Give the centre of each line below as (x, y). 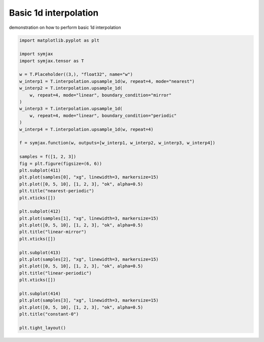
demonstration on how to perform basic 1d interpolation (65, 27)
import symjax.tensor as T (52, 61)
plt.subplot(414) (40, 293)
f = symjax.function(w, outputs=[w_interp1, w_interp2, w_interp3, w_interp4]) (117, 143)
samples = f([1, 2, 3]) (48, 157)
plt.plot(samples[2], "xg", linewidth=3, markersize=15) (89, 260)
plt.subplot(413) (40, 252)
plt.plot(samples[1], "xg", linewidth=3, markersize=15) (89, 218)
